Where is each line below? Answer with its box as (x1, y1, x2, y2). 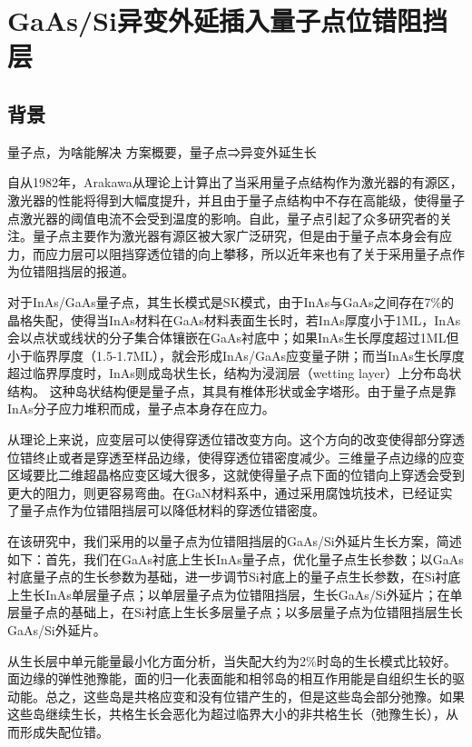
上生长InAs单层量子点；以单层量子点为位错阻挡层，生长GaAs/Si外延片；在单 (7, 584, 463, 603)
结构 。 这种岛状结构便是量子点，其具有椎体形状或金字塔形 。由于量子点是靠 (7, 381, 457, 400)
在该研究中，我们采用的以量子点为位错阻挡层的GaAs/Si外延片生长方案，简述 (7, 532, 462, 551)
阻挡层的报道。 (44, 262, 134, 281)
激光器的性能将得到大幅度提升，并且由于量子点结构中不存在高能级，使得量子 (7, 190, 465, 209)
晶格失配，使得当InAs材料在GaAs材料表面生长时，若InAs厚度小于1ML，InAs (7, 310, 461, 329)
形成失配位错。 (19, 722, 109, 741)
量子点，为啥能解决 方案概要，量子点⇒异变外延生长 (7, 142, 317, 161)
